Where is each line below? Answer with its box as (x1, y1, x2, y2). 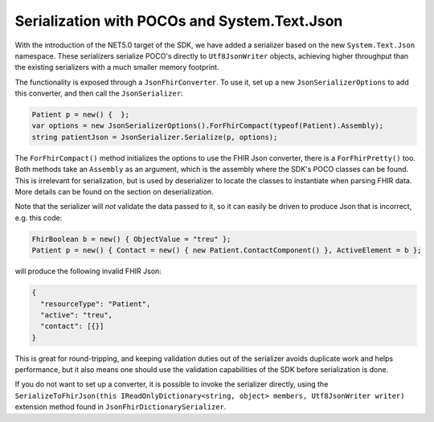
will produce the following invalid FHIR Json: (14, 266, 162, 277)
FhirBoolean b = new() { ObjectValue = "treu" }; (31, 234, 231, 244)
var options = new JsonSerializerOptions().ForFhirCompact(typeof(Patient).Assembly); (31, 121, 384, 130)
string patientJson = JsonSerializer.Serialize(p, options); (31, 133, 278, 141)
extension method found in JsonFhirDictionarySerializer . (14, 402, 227, 412)
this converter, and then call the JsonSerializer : (14, 88, 183, 98)
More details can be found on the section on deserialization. (14, 187, 214, 197)
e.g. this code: (14, 213, 63, 223)
